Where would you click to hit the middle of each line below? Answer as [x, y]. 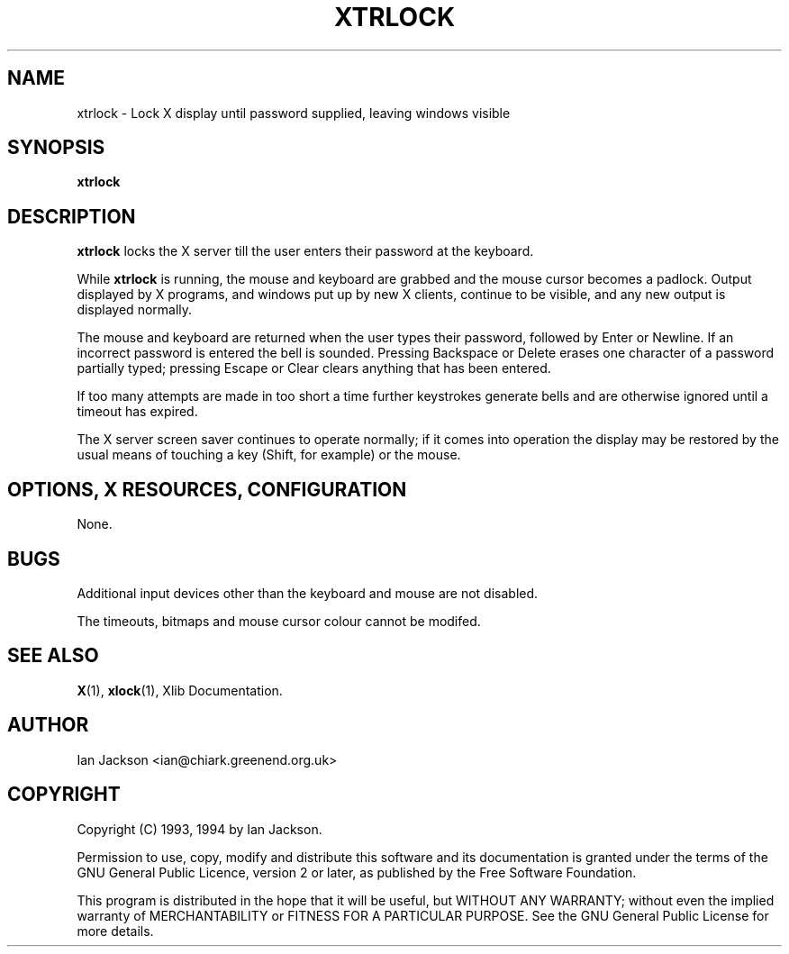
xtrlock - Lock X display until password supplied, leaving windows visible [294, 113]
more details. [115, 931]
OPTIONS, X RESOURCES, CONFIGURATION [207, 489]
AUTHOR [48, 725]
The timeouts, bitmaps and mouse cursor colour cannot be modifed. [279, 621]
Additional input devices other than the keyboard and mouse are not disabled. [308, 593]
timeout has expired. [137, 412]
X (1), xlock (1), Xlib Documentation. [180, 690]
